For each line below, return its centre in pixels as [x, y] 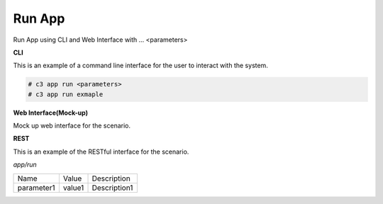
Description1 [112, 188]
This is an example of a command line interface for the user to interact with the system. [141, 66]
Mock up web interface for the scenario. [72, 126]
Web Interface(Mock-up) [51, 113]
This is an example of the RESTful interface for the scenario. [101, 152]
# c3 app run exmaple [66, 94]
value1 [73, 188]
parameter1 [36, 188]
